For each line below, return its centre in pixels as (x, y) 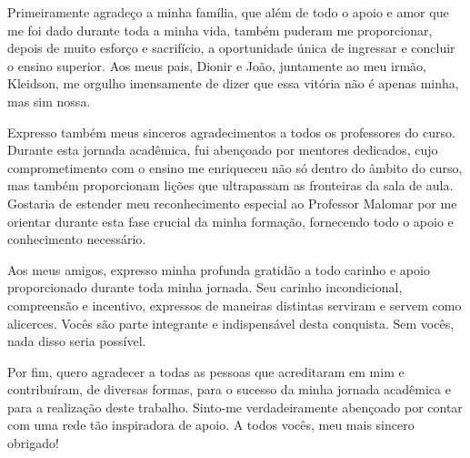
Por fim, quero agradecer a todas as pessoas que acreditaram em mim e (206, 371)
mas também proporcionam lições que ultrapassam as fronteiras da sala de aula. (230, 185)
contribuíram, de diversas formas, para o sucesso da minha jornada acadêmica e (229, 389)
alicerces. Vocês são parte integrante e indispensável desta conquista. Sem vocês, (231, 323)
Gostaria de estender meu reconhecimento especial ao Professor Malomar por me (232, 203)
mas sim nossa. (49, 101)
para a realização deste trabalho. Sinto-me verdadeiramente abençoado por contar (235, 407)
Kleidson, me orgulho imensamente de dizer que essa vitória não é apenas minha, (233, 83)
